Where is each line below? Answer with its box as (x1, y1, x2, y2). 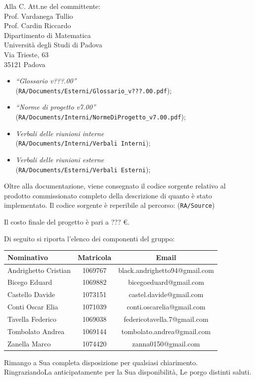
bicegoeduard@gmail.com (128, 277, 204, 287)
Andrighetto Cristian (7, 265, 71, 275)
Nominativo (7, 252, 48, 262)
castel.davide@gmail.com (128, 289, 204, 300)
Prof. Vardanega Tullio (4, 10, 73, 21)
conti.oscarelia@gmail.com (127, 302, 206, 312)
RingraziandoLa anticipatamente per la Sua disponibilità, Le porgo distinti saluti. (4, 367, 252, 377)
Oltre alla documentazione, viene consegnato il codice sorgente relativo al (4, 181, 226, 191)
